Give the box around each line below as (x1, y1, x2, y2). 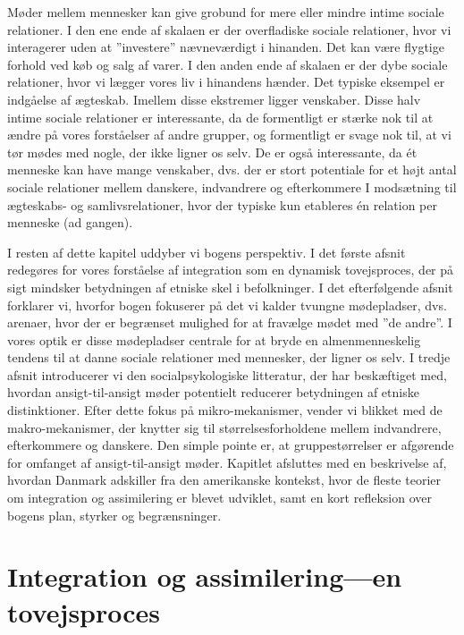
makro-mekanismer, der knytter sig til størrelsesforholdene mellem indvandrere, (7, 418, 442, 436)
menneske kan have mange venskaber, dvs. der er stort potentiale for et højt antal (7, 160, 457, 179)
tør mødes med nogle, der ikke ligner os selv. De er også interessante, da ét (7, 142, 418, 161)
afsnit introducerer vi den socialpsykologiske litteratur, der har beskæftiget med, (7, 365, 447, 384)
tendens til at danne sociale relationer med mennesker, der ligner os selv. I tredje (7, 348, 451, 367)
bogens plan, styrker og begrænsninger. (7, 505, 222, 524)
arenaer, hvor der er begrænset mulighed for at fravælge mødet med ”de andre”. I (7, 313, 452, 332)
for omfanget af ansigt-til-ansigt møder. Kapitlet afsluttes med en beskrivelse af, (7, 453, 447, 471)
